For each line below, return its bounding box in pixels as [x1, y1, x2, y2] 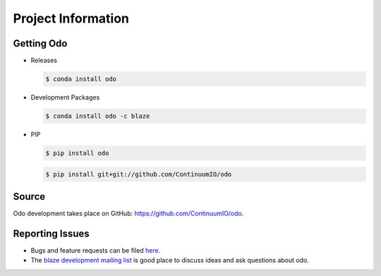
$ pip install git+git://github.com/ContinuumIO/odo [45, 170, 232, 178]
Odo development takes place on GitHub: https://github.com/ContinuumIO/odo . [13, 209, 244, 218]
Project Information [13, 11, 130, 26]
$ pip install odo [45, 149, 109, 157]
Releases [30, 56, 58, 65]
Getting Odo [13, 37, 68, 49]
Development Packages [30, 93, 100, 102]
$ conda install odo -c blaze [45, 112, 150, 120]
